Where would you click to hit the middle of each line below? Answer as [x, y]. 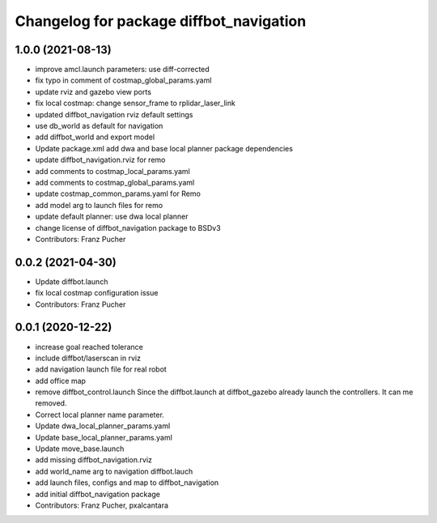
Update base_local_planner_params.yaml [104, 437]
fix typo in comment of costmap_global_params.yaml [123, 80]
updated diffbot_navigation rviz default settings [114, 114]
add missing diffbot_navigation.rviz [94, 460]
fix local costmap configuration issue [97, 293]
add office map [61, 381]
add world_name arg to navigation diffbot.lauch [114, 471]
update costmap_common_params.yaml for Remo [118, 193]
